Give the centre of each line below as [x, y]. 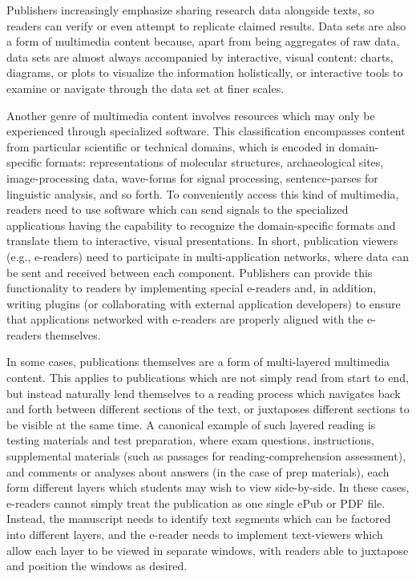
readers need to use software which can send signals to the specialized [178, 209]
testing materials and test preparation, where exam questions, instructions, [190, 440]
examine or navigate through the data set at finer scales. [145, 88]
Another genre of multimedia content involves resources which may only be [191, 115]
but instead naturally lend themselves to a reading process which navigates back [204, 393]
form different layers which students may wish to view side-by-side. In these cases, [208, 487]
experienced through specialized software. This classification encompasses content [206, 131]
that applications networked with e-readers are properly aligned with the [185, 319]
